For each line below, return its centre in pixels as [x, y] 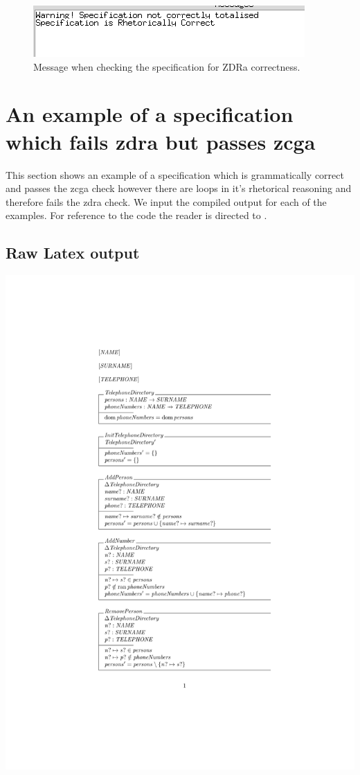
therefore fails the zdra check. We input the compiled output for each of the [166, 201]
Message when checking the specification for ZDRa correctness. [167, 66]
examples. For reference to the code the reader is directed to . [136, 215]
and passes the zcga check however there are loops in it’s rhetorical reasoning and [179, 188]
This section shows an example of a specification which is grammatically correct [175, 174]
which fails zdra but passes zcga [161, 141]
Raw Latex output [73, 253]
